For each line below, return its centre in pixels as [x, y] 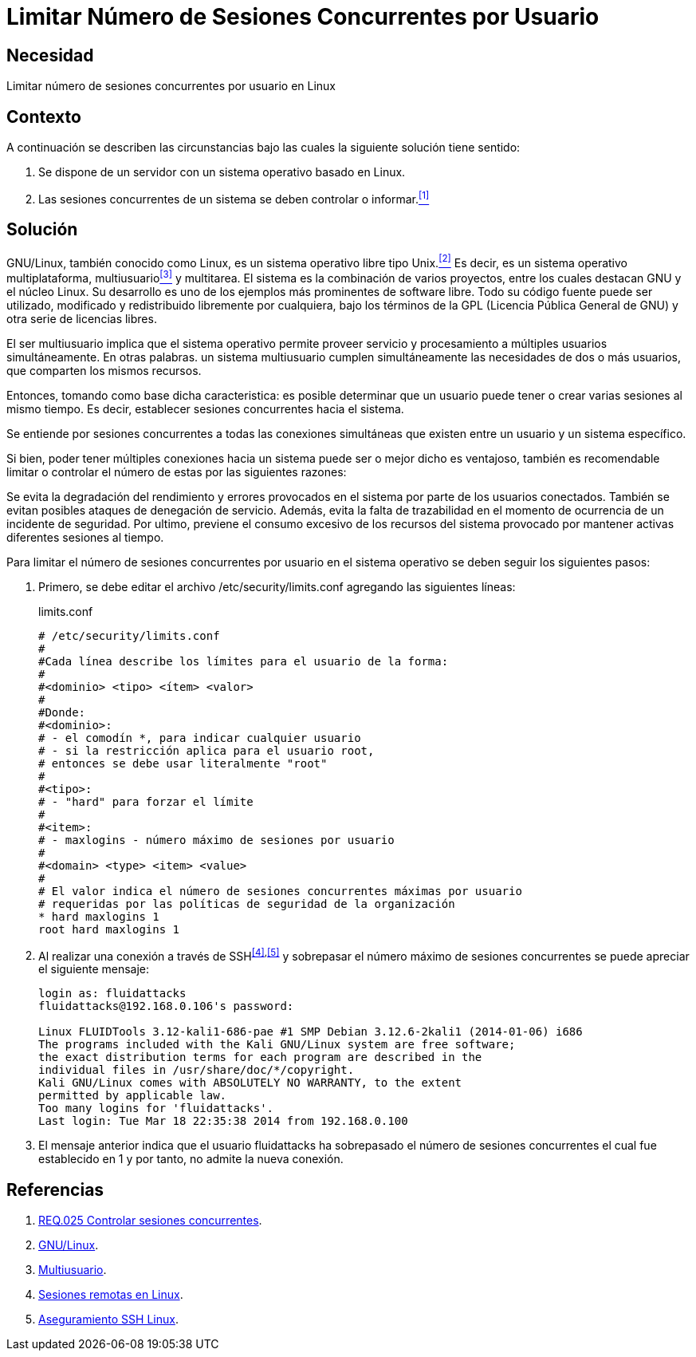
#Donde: [62, 712]
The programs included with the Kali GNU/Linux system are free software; [277, 1045]
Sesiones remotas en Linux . [111, 1295]
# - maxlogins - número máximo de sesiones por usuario [216, 840]
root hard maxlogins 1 [109, 929]
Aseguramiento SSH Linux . [108, 1320]
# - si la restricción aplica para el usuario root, [206, 750]
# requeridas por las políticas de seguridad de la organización [247, 903]
